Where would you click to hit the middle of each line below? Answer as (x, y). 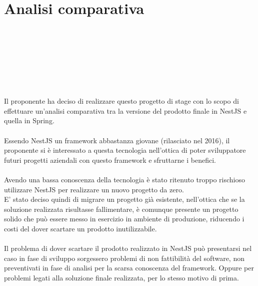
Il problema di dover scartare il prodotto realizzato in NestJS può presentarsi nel (128, 248)
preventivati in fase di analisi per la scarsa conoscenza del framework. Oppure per (129, 268)
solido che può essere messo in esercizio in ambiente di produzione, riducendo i (124, 219)
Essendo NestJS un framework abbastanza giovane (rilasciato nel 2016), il (117, 140)
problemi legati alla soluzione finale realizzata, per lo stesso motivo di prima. (121, 277)
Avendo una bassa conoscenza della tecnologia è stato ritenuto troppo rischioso (125, 180)
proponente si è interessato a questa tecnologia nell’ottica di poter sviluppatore (125, 150)
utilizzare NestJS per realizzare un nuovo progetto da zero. (94, 189)
